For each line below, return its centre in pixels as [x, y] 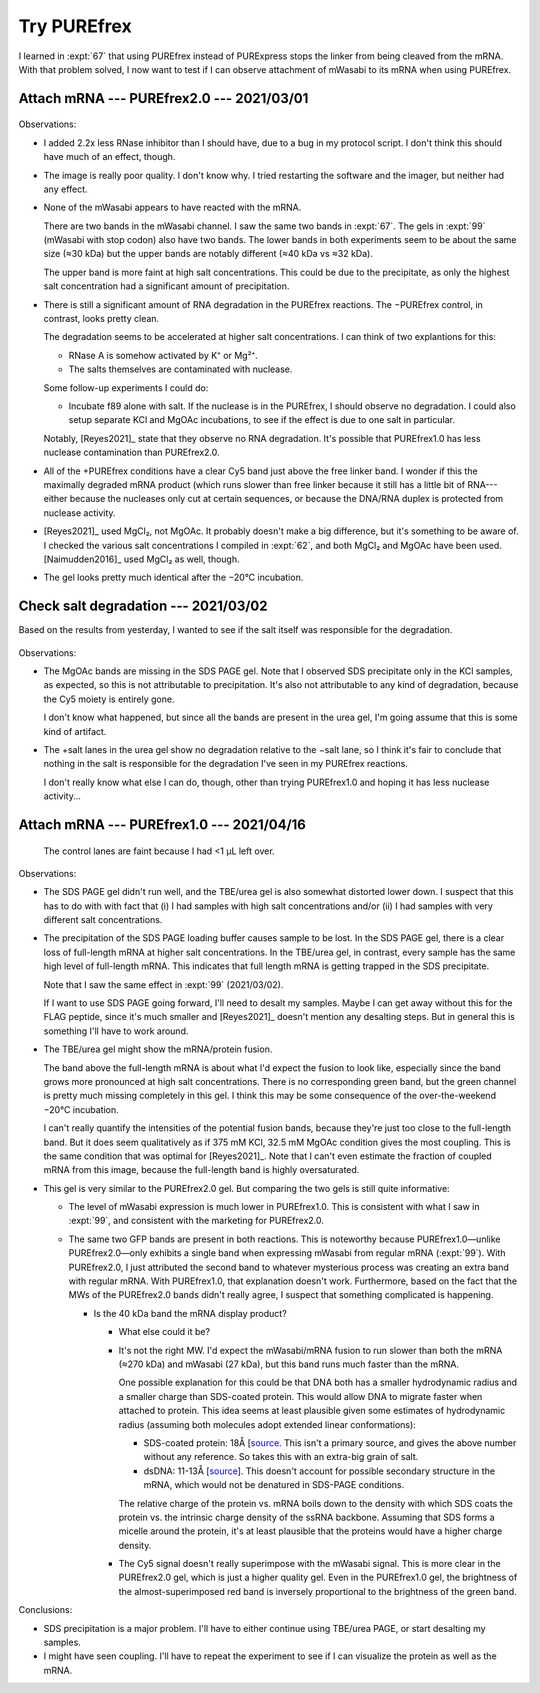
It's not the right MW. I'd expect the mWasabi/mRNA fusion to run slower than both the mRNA [310, 1350]
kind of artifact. [75, 731]
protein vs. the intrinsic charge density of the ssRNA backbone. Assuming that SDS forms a [306, 1517]
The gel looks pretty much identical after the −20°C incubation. [173, 577]
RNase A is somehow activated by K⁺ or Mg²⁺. [163, 355]
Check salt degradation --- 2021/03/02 [143, 606]
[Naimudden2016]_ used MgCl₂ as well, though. [141, 559]
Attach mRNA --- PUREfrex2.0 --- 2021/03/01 [163, 98]
